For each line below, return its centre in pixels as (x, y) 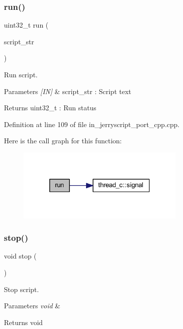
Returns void (23, 322)
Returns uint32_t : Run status (50, 108)
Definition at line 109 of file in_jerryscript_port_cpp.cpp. (92, 124)
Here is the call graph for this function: (63, 141)
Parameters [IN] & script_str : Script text (68, 91)
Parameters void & (32, 306)
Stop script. (21, 289)
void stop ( (20, 256)
